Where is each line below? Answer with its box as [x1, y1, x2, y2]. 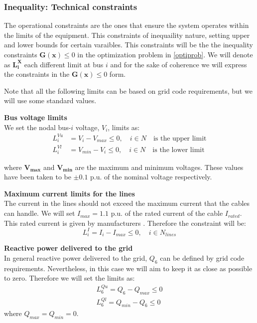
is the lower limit [152, 146, 205, 154]
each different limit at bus [24, 59, 104, 69]
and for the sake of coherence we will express [110, 59, 247, 69]
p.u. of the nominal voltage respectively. [90, 171, 212, 182]
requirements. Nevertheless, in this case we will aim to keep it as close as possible [4, 263, 253, 273]
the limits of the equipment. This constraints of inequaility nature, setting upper [4, 29, 250, 40]
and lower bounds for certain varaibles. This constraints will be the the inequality [4, 39, 253, 50]
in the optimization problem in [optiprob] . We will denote [77, 49, 253, 59]
